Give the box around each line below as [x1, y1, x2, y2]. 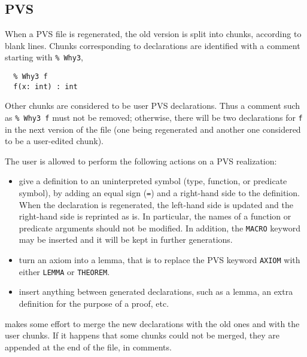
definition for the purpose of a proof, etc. [19, 297, 169, 309]
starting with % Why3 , [5, 51, 83, 63]
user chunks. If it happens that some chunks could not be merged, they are [5, 329, 279, 341]
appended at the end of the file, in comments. [5, 340, 172, 353]
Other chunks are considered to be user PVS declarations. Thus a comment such [5, 99, 300, 112]
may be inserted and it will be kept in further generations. [19, 233, 233, 246]
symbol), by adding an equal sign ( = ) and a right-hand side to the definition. [19, 186, 300, 199]
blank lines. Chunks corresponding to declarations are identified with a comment [5, 39, 300, 51]
